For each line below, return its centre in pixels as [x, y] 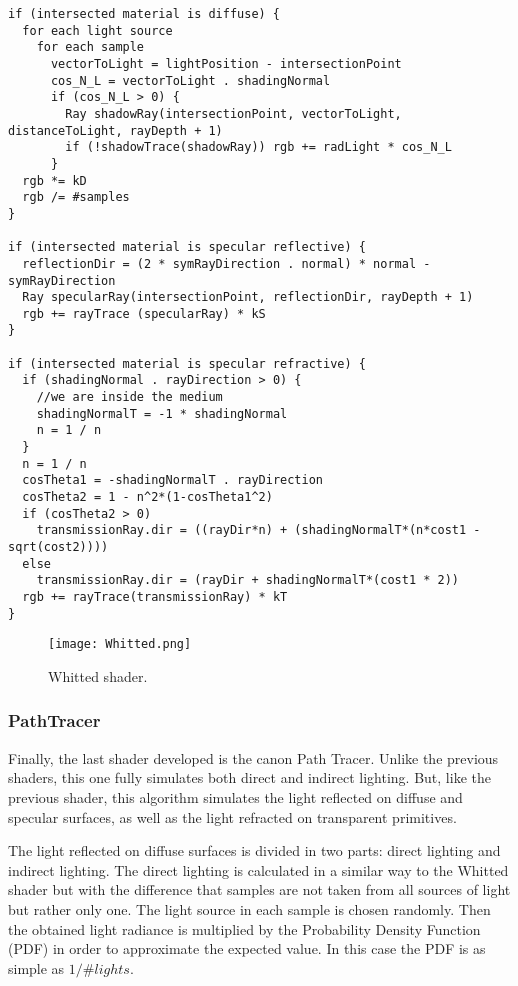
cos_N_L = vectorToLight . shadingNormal [190, 80]
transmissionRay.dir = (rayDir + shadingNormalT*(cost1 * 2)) [248, 580]
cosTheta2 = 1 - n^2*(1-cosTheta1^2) [147, 497]
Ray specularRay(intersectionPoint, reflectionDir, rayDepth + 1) [248, 297]
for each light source [97, 30]
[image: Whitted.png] [120, 644]
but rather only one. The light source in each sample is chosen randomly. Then [249, 908]
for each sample [90, 47]
